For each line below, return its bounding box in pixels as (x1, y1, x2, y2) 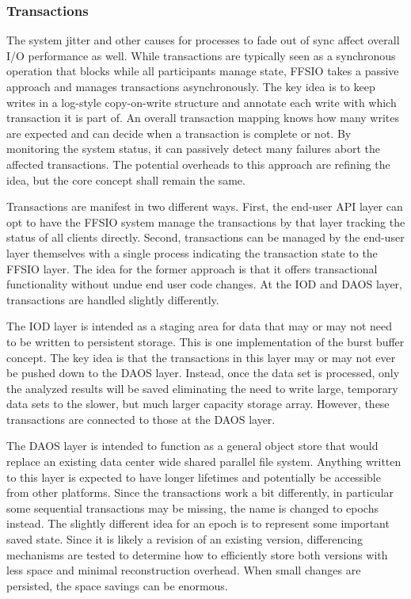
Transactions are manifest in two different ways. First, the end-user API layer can (6, 198, 403, 215)
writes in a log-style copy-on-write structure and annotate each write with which (6, 93, 397, 110)
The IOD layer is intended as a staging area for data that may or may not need (6, 318, 393, 334)
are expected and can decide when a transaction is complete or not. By (6, 124, 352, 141)
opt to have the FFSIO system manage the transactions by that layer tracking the (6, 213, 405, 230)
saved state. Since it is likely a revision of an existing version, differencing (6, 531, 363, 547)
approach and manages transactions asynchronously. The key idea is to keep (6, 78, 375, 94)
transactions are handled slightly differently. (6, 291, 219, 307)
